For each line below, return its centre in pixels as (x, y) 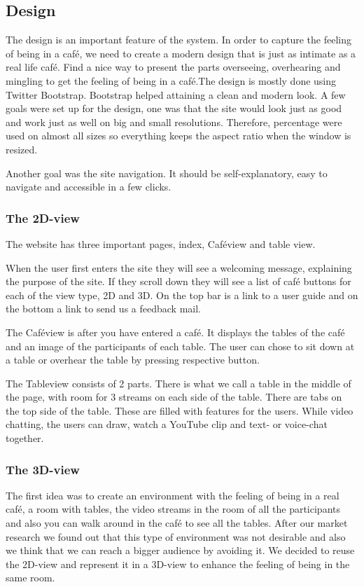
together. (25, 438)
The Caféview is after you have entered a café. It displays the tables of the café (175, 332)
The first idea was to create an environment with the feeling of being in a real (173, 495)
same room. (30, 578)
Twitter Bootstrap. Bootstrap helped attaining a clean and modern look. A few (176, 94)
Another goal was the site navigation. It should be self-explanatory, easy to (167, 173)
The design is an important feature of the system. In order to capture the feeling (178, 40)
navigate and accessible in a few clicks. (89, 187)
